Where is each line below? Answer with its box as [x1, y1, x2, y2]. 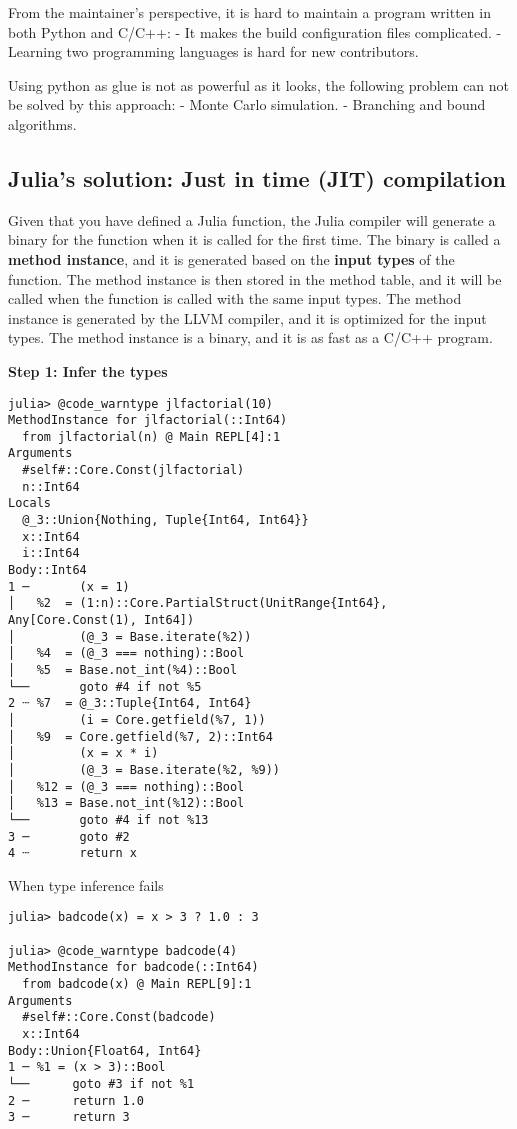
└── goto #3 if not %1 [8, 1077, 195, 1092]
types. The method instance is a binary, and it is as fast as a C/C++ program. [8, 327, 493, 348]
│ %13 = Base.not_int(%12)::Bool [8, 796, 245, 811]
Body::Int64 [8, 563, 87, 578]
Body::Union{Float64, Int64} [8, 1043, 202, 1058]
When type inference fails [8, 874, 164, 895]
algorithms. [8, 113, 77, 134]
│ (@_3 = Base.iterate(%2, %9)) [8, 762, 281, 777]
